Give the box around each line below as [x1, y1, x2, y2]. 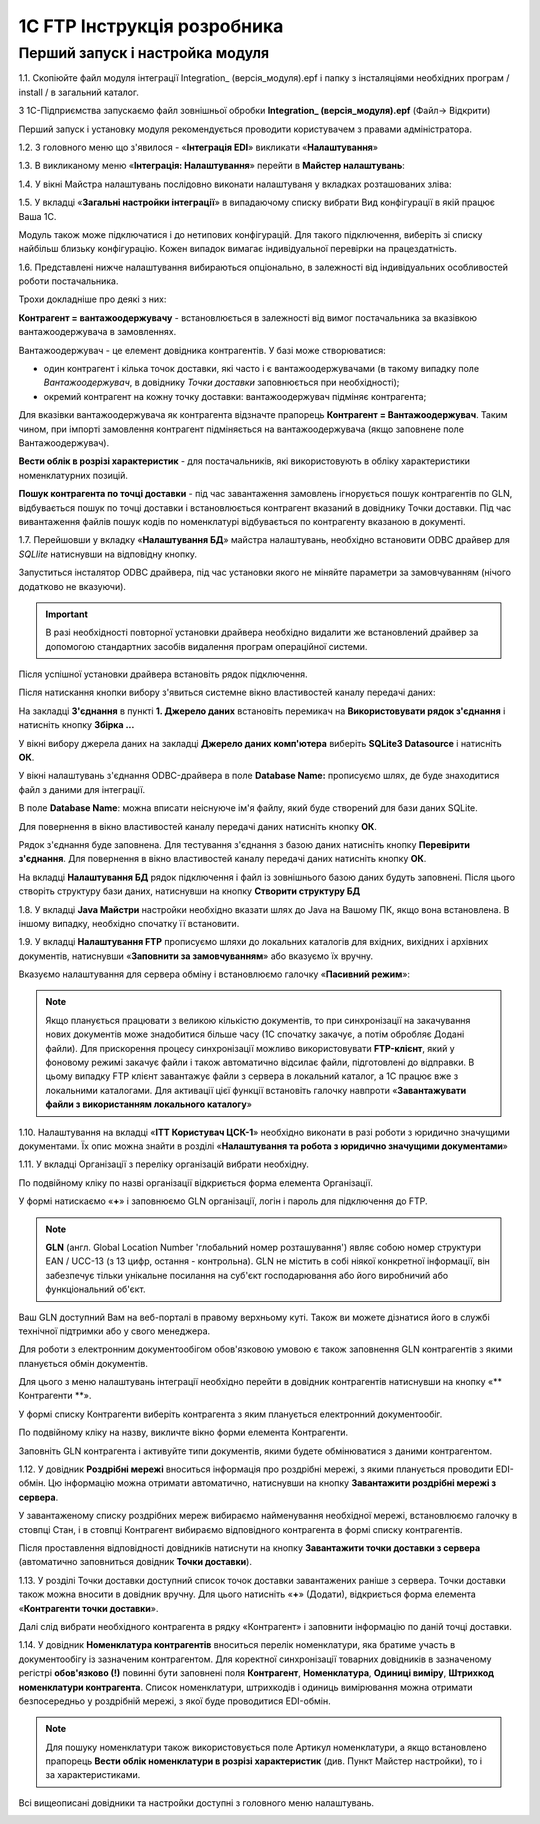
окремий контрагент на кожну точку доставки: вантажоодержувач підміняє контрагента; [43, 390, 427, 402]
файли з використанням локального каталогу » [45, 1098, 252, 1110]
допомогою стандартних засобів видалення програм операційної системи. [45, 640, 368, 652]
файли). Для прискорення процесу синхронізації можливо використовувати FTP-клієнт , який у [45, 1042, 455, 1054]
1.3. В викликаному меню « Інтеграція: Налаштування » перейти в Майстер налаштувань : [18, 160, 405, 172]
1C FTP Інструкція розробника [18, 15, 284, 37]
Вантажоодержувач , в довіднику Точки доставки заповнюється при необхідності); [43, 376, 400, 389]
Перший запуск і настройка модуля [18, 44, 270, 62]
